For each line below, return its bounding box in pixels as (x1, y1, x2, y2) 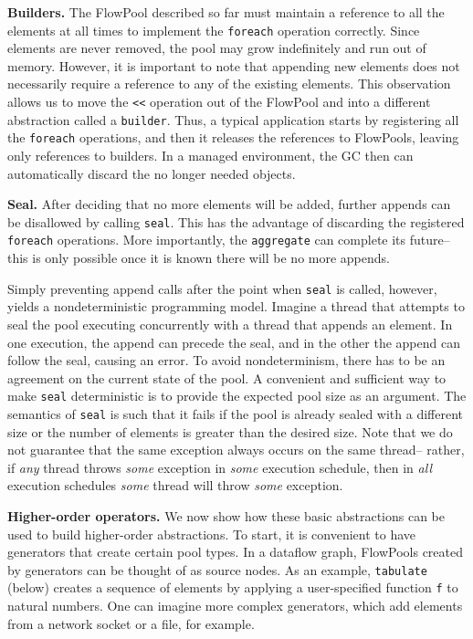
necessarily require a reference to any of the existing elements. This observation (7, 74, 451, 93)
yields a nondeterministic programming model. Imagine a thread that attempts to (7, 297, 465, 316)
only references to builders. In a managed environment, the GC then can (7, 146, 414, 164)
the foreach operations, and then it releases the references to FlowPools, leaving (7, 128, 459, 147)
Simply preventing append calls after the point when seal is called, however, (7, 278, 437, 298)
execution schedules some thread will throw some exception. (7, 476, 343, 495)
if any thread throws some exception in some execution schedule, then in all (7, 457, 432, 477)
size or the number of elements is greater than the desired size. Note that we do (7, 422, 453, 441)
